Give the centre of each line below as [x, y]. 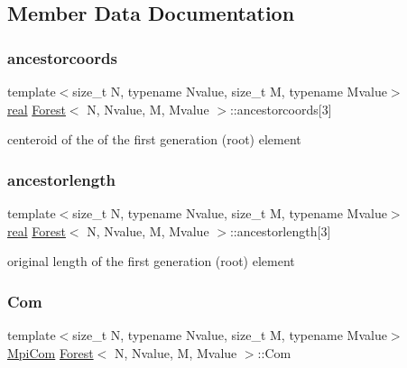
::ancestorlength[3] [280, 230]
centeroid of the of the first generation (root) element [154, 139]
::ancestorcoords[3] [281, 109]
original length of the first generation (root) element [151, 261]
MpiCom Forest [51, 352]
